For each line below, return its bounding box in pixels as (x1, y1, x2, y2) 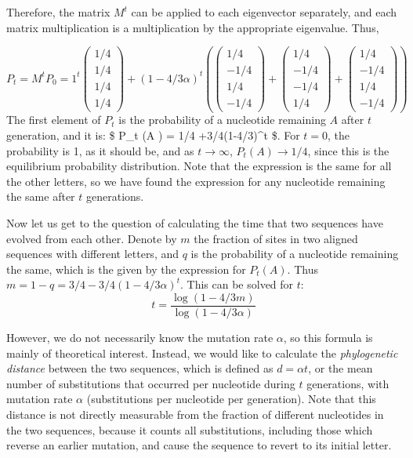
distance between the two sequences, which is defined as (6, 360, 274, 376)
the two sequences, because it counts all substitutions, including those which (6, 421, 373, 438)
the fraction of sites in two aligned (194, 230, 358, 246)
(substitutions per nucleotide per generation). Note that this (86, 391, 376, 407)
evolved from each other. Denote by (6, 230, 177, 246)
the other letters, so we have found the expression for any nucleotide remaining (6, 173, 386, 189)
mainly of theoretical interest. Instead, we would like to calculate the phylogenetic (6, 344, 398, 361)
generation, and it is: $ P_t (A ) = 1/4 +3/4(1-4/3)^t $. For (6, 127, 300, 144)
